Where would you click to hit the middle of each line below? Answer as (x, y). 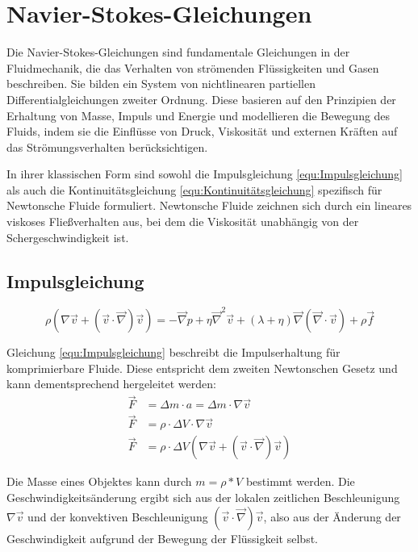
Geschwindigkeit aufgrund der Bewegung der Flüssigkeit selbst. (162, 538)
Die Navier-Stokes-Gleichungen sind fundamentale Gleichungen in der (178, 52)
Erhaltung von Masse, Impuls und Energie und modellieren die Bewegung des (199, 115)
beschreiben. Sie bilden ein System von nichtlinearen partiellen (161, 84)
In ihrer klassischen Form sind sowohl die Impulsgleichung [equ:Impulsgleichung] (205, 174)
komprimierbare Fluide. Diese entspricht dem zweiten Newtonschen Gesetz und (202, 368)
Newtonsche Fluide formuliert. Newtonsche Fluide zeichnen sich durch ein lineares (209, 205)
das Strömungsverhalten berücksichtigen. (107, 146)
